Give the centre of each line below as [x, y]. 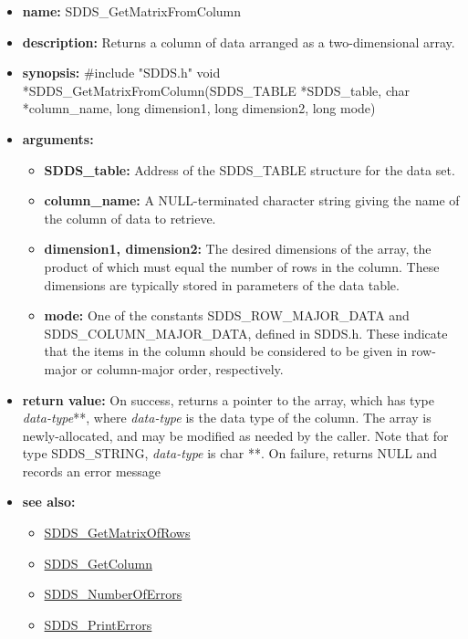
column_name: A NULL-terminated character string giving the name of [252, 200]
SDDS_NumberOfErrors [113, 594]
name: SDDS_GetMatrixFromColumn [132, 11]
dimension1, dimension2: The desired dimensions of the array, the [238, 249]
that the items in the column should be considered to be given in [226, 351]
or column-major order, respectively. [182, 368]
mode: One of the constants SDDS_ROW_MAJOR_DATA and [227, 315]
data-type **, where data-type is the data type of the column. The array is [227, 418]
